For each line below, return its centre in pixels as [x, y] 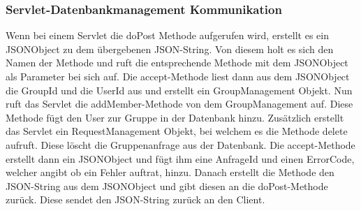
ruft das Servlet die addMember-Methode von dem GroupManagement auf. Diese [179, 104]
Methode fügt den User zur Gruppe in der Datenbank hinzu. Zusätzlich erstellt [175, 117]
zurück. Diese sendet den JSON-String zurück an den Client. [135, 199]
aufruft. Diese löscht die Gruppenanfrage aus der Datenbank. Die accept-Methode [180, 144]
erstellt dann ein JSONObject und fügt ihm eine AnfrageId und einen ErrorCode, [180, 158]
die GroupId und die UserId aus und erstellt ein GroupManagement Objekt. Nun [179, 90]
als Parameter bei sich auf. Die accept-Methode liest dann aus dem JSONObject [178, 76]
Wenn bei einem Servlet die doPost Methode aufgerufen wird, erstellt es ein [167, 35]
